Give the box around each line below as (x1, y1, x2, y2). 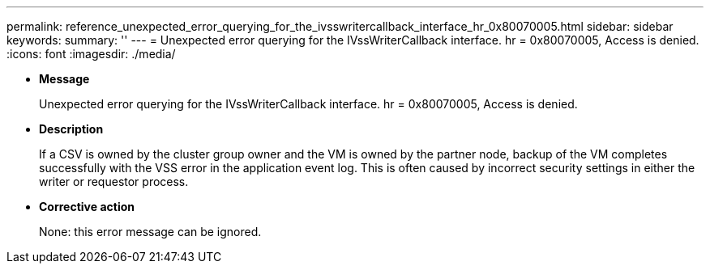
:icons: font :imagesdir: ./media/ (6, 47, 176, 61)
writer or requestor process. (39, 175, 189, 188)
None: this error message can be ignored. (39, 225, 262, 238)
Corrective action (39, 200, 135, 213)
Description (39, 122, 104, 136)
